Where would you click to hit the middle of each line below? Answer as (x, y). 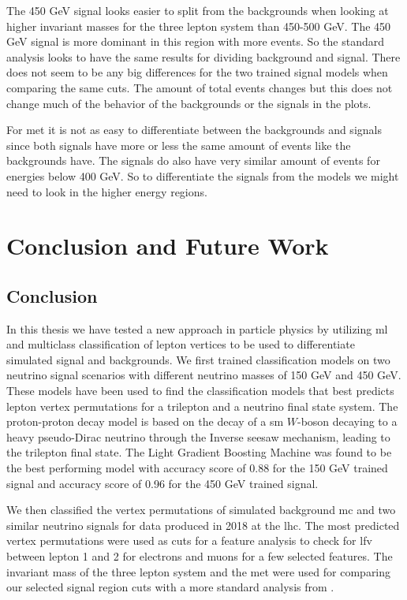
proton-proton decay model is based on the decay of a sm (145, 421)
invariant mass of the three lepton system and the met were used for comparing (199, 571)
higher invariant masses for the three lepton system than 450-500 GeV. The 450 (199, 26)
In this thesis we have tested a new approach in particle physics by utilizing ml (197, 328)
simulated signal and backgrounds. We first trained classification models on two (198, 359)
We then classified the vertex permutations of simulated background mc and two (201, 510)
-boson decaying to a (347, 421)
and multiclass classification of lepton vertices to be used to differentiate (181, 344)
